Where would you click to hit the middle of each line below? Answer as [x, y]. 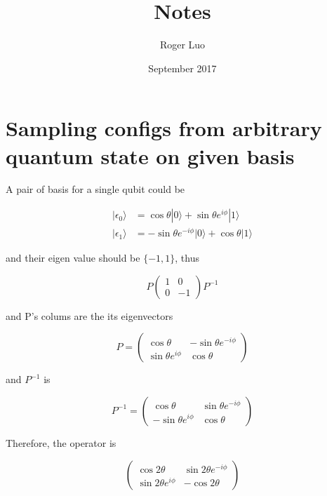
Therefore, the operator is [61, 442]
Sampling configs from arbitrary [164, 128]
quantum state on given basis [150, 155]
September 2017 [182, 68]
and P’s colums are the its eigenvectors [89, 315]
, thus [187, 258]
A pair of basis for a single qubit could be [95, 189]
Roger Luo [182, 45]
